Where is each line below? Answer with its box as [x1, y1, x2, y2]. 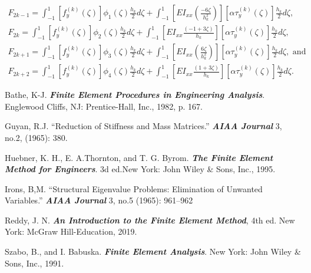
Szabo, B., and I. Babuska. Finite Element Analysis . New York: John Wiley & [5, 245, 301, 258]
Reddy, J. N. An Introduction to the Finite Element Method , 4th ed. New [5, 213, 295, 226]
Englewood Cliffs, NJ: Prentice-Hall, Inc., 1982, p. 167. [5, 100, 203, 112]
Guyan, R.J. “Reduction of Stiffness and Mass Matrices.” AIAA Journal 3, [5, 120, 282, 132]
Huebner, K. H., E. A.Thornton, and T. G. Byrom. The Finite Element [5, 151, 273, 163]
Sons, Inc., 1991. [5, 256, 64, 269]
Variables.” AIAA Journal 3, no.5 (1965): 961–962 [5, 194, 193, 206]
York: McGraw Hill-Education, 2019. [5, 225, 137, 238]
